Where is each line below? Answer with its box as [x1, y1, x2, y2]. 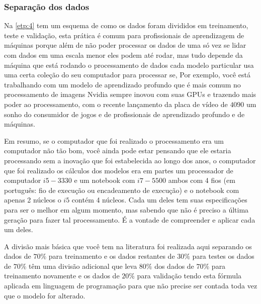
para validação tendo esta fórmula [137, 270, 242, 281]
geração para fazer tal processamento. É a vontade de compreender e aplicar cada [4, 214, 255, 225]
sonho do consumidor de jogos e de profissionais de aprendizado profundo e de [4, 109, 245, 119]
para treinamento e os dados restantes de [48, 251, 175, 261]
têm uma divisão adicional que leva [29, 260, 137, 271]
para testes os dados [192, 251, 254, 261]
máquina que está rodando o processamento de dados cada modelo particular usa [4, 59, 254, 70]
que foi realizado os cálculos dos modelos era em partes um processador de [4, 165, 233, 175]
